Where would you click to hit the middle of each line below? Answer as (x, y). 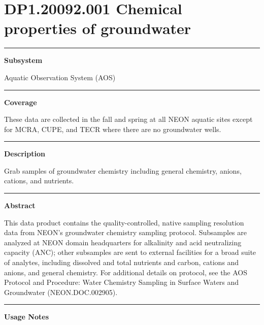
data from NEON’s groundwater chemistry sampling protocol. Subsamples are (126, 232)
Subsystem (23, 60)
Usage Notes (27, 317)
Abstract (20, 205)
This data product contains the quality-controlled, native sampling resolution (124, 222)
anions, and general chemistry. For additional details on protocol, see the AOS (126, 272)
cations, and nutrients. (39, 181)
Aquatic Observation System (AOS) (60, 77)
